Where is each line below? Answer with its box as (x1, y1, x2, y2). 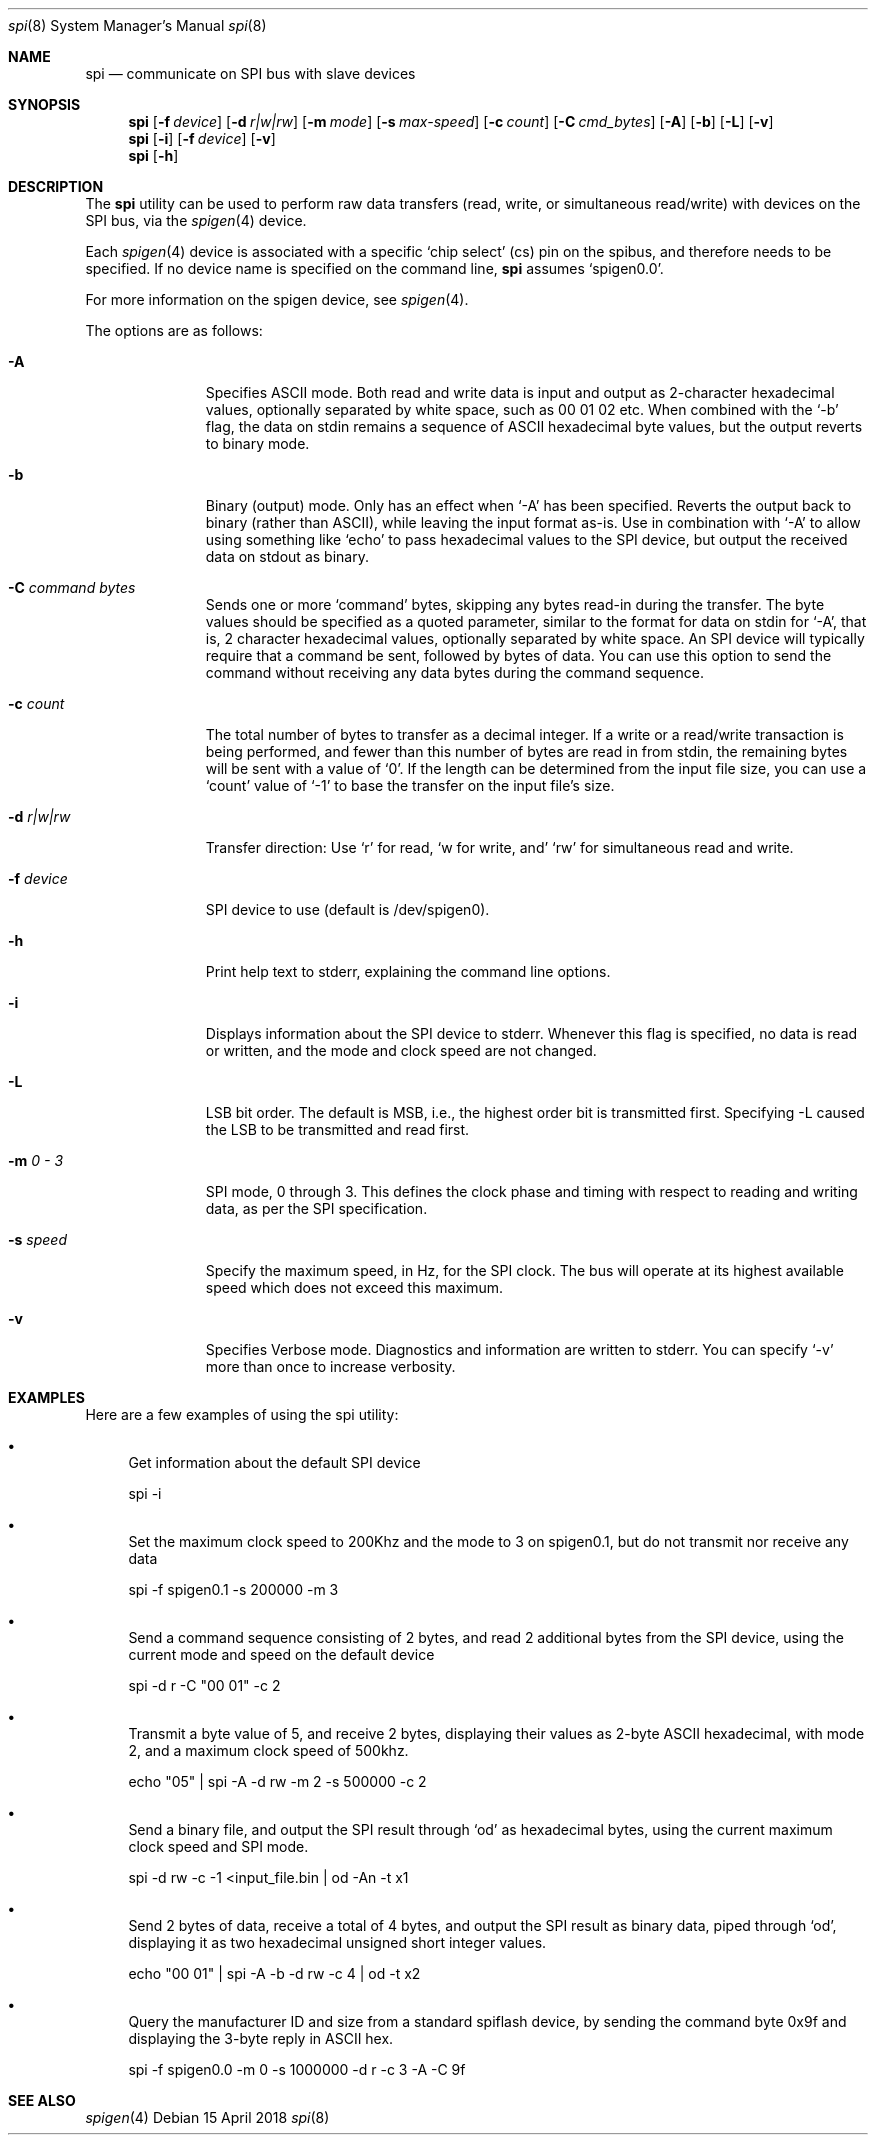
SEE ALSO (8, 2092, 76, 2109)
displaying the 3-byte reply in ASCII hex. (128, 2030, 394, 2047)
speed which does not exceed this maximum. (205, 1279, 504, 1296)
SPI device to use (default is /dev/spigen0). (205, 901, 490, 918)
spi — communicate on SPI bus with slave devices (85, 65, 416, 82)
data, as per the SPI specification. (205, 1200, 428, 1217)
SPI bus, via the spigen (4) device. (85, 212, 307, 229)
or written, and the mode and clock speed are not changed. (205, 1042, 597, 1059)
